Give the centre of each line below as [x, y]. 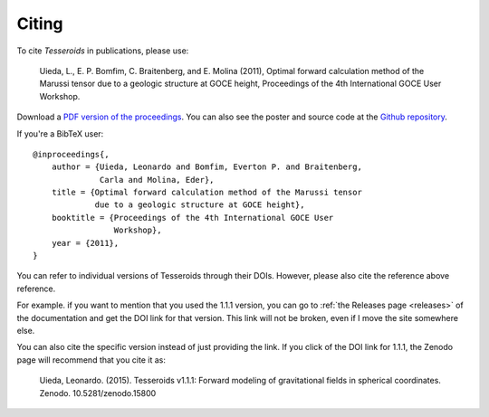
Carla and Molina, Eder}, [157, 180]
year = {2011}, [85, 243]
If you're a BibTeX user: [60, 133]
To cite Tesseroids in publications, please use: [103, 51]
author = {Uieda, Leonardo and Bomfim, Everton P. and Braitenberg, [206, 167]
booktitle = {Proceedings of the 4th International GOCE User [192, 218]
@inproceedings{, [71, 154]
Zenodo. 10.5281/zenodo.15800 [98, 393]
